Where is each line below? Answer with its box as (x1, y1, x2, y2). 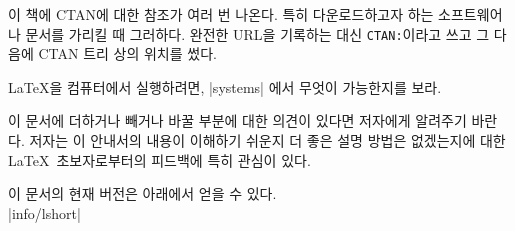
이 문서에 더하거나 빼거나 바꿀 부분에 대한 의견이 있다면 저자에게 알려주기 (8, 110, 467, 131)
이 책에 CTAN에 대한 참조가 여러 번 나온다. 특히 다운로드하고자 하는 (8, 4, 434, 24)
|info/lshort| (8, 202, 81, 223)
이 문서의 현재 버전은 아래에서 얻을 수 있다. (8, 183, 277, 204)
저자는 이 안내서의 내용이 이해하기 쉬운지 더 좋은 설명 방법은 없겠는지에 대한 (29, 130, 506, 151)
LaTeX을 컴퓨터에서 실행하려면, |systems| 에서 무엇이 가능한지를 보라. (8, 76, 442, 97)
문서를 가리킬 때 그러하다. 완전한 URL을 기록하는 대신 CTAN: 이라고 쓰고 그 (25, 23, 490, 44)
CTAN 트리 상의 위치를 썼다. (38, 43, 217, 64)
